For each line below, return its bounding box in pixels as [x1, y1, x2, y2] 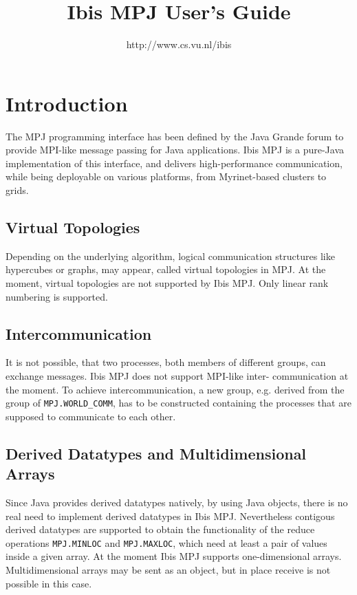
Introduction [6, 89, 128, 117]
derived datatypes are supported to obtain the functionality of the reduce [6, 522, 315, 537]
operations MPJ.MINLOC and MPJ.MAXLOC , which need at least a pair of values [6, 535, 327, 550]
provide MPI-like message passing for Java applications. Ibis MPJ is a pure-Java [6, 142, 344, 157]
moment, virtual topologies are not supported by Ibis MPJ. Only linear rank [6, 276, 329, 290]
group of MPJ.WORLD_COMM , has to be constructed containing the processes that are [6, 396, 351, 410]
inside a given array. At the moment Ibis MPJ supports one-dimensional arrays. [6, 549, 342, 563]
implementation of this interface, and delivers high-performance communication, [6, 155, 343, 170]
